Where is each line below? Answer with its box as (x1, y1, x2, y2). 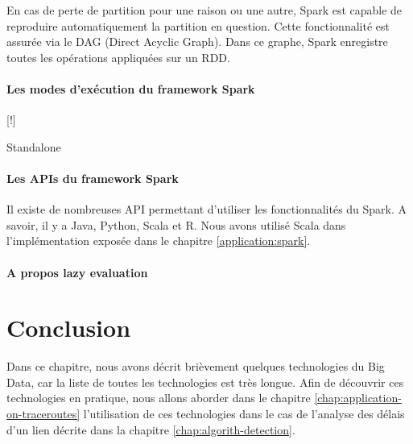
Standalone (6, 138, 61, 155)
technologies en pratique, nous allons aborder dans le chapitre (6, 389, 311, 406)
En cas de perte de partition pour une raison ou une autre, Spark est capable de (6, 2, 403, 18)
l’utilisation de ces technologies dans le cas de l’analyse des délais (83, 405, 405, 422)
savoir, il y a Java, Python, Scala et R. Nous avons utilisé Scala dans (6, 216, 346, 233)
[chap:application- (314, 389, 402, 406)
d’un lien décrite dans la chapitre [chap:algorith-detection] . (6, 421, 295, 438)
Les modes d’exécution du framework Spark (6, 80, 255, 97)
